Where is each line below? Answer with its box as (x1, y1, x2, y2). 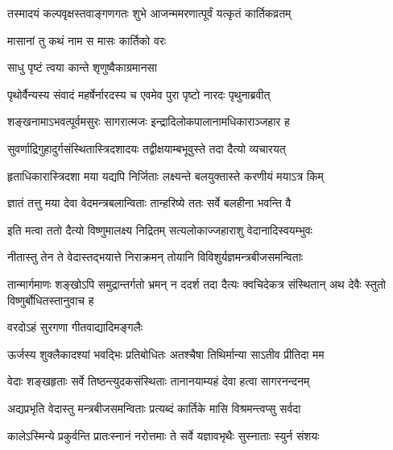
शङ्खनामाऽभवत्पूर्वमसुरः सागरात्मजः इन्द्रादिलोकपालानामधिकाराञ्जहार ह (7, 113, 290, 130)
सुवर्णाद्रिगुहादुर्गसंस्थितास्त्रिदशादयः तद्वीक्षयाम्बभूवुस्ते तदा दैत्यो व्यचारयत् (7, 140, 286, 156)
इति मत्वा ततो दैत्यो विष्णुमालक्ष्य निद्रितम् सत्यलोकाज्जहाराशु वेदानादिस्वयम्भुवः (7, 221, 312, 238)
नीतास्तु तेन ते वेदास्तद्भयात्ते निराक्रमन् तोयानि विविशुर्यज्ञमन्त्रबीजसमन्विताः (7, 248, 304, 265)
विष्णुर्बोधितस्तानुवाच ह (7, 291, 94, 308)
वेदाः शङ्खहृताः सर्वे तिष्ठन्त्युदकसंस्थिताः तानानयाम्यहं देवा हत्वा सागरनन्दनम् (7, 373, 310, 390)
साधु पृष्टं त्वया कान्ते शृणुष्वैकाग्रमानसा (7, 59, 157, 76)
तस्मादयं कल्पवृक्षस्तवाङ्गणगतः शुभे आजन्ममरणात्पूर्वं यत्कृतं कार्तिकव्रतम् (7, 5, 292, 21)
